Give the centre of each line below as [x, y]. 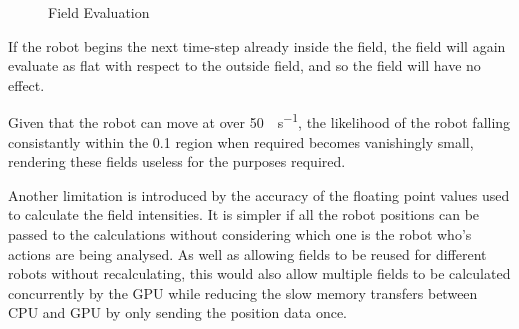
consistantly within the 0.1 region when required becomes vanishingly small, [241, 141]
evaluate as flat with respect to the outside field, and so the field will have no [244, 65]
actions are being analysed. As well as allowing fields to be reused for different [247, 253]
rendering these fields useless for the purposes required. [177, 161]
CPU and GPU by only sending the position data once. [178, 312]
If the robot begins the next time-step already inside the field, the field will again [257, 45]
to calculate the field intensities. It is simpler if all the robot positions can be [244, 214]
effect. [26, 84]
